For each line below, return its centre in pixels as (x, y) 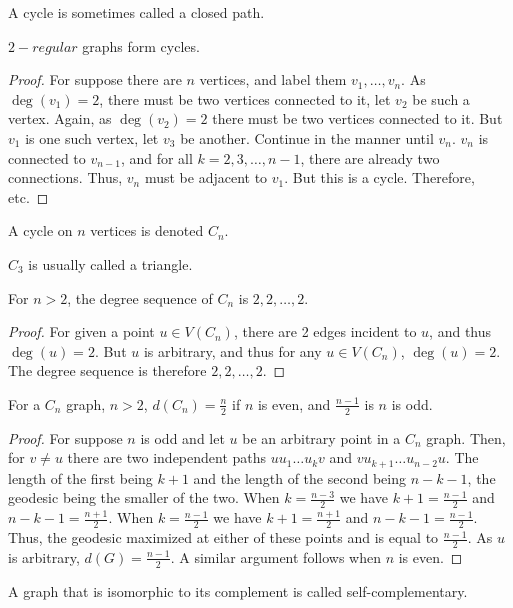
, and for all (156, 157)
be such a (441, 98)
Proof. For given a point (81, 331)
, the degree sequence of (140, 297)
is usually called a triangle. (110, 263)
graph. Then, (466, 437)
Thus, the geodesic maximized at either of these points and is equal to (223, 537)
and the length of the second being (299, 477)
